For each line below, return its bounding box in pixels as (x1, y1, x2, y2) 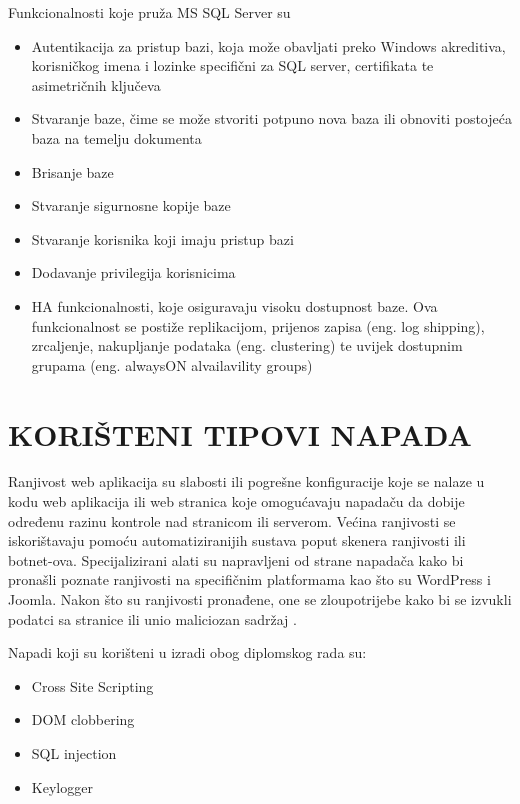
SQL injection (31, 742, 117, 763)
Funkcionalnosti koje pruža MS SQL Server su (8, 2, 291, 22)
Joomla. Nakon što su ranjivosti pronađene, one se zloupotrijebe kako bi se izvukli (8, 589, 512, 609)
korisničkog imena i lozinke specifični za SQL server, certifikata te (31, 55, 434, 76)
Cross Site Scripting (31, 675, 154, 696)
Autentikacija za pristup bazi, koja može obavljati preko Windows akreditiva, (31, 35, 506, 56)
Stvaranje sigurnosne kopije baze (31, 195, 231, 216)
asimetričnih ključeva (31, 74, 161, 95)
